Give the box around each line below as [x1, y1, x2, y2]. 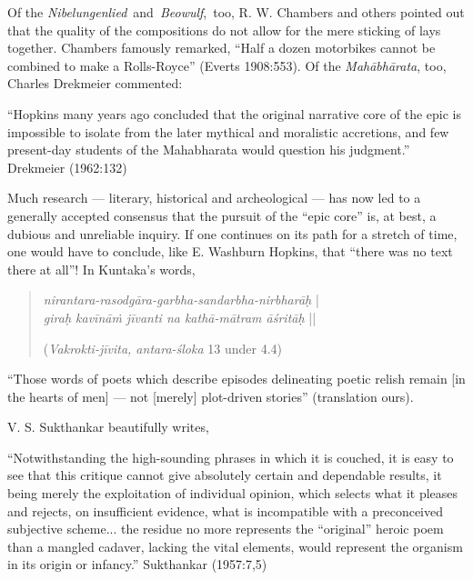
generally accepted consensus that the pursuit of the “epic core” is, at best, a [7, 205, 437, 225]
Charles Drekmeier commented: [7, 74, 183, 93]
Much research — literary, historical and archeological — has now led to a [7, 188, 421, 207]
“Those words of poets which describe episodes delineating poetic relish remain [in [7, 369, 466, 388]
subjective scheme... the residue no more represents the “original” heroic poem [7, 519, 444, 538]
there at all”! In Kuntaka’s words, [7, 259, 196, 278]
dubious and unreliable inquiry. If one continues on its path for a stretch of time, [7, 224, 458, 243]
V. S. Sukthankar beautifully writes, [7, 417, 209, 436]
